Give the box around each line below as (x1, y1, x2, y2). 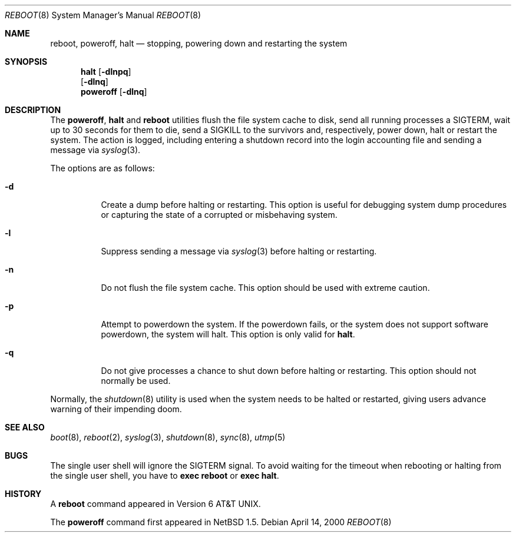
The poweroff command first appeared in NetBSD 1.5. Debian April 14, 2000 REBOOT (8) (50, 517, 392, 527)
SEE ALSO (5, 422, 45, 432)
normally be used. (101, 376, 171, 386)
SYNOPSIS (5, 57, 48, 67)
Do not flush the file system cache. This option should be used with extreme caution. (101, 283, 430, 293)
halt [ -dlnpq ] (81, 67, 131, 77)
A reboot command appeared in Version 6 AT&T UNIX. (50, 499, 261, 509)
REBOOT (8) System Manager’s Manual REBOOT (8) (5, 10, 201, 20)
